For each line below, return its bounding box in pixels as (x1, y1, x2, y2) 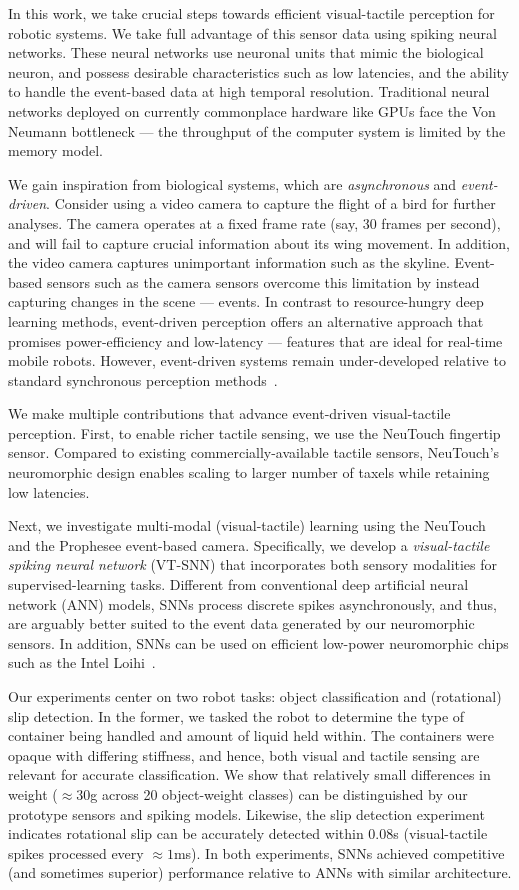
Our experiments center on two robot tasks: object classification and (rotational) (8, 686, 502, 706)
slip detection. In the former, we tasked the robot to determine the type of (8, 705, 465, 726)
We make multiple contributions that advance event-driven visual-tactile (8, 403, 451, 424)
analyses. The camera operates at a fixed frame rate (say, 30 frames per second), (8, 212, 501, 233)
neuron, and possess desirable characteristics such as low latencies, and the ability (8, 61, 510, 82)
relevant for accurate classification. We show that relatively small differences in (8, 764, 491, 785)
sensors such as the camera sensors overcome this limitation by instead (46, 271, 480, 292)
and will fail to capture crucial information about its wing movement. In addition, (8, 232, 510, 253)
